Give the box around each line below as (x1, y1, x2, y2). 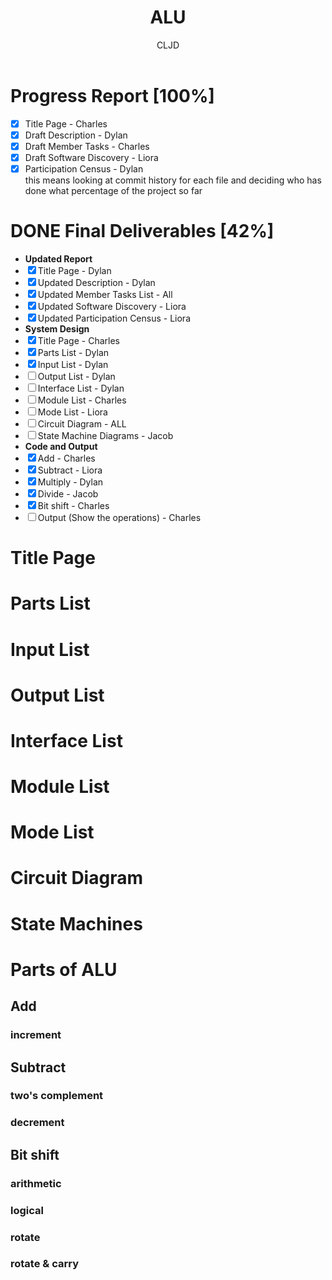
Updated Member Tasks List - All (37, 288, 173, 300)
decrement (10, 1116, 65, 1130)
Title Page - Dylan (37, 264, 112, 276)
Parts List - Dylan (37, 346, 110, 358)
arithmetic (10, 1176, 62, 1190)
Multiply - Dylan (37, 476, 104, 488)
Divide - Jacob (37, 487, 99, 500)
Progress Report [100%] (10, 84, 215, 107)
